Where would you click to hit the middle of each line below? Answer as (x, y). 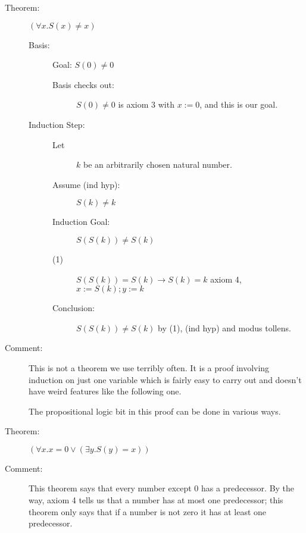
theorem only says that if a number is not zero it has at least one (148, 511)
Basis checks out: (83, 84)
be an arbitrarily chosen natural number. (157, 164)
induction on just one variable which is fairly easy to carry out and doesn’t (165, 379)
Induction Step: (57, 124)
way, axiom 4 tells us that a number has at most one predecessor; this (156, 500)
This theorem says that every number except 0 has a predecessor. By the (162, 488)
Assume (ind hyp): (86, 184)
